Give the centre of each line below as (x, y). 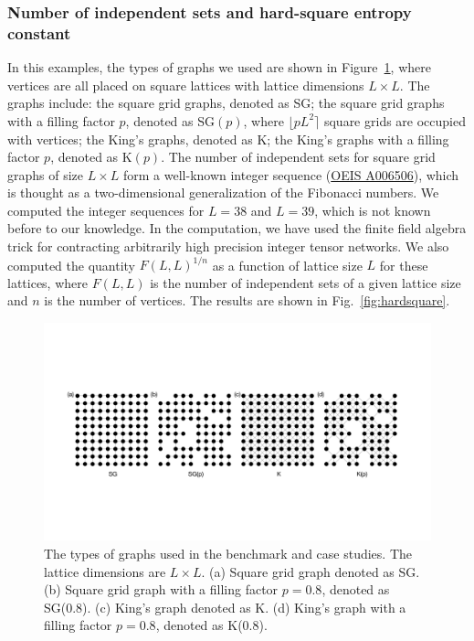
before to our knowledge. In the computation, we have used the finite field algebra (237, 228)
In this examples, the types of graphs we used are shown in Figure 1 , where (219, 67)
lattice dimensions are (105, 571)
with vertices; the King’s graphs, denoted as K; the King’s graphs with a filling (228, 139)
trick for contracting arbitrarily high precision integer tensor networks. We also (228, 246)
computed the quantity (72, 265)
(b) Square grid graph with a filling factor (161, 589)
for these (404, 265)
